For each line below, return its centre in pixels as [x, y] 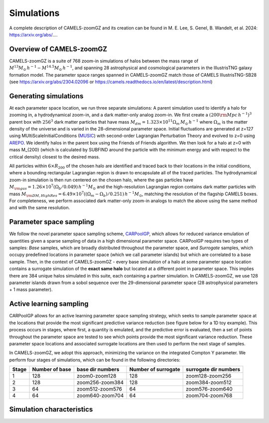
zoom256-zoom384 [100, 383]
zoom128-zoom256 [208, 376]
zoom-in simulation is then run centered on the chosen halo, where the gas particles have [101, 180]
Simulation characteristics [51, 409]
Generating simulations [46, 96]
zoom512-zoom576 [99, 389]
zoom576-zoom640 [209, 389]
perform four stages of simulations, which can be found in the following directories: [95, 360]
